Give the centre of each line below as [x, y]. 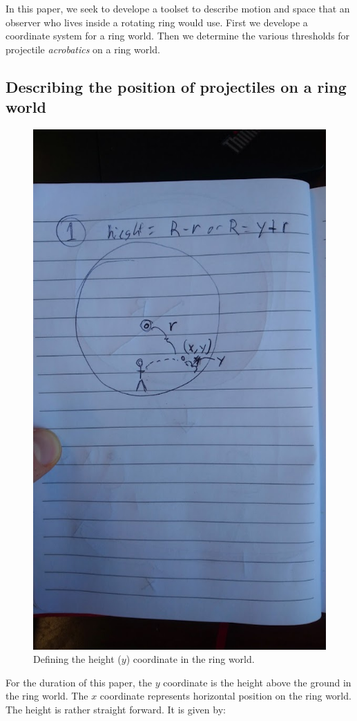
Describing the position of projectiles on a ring [176, 86]
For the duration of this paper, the [79, 682]
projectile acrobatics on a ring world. [83, 49]
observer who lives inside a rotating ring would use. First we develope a [157, 22]
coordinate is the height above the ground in [257, 682]
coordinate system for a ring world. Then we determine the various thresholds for [178, 36]
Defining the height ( [77, 659]
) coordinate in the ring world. [190, 659]
